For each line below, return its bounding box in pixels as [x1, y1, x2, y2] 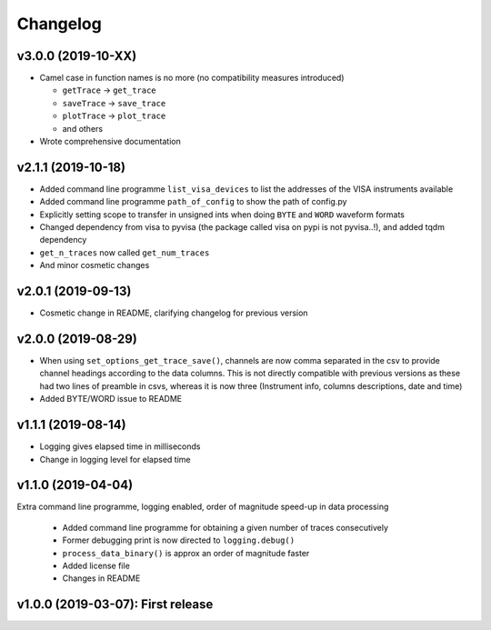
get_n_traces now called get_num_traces [39, 246, 210, 258]
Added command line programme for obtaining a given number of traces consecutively [62, 522, 388, 533]
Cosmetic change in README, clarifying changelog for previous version [39, 307, 308, 318]
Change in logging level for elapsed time [39, 454, 191, 465]
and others [62, 123, 104, 134]
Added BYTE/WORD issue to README [39, 394, 183, 405]
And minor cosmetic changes [39, 260, 150, 271]
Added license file [62, 560, 131, 572]
